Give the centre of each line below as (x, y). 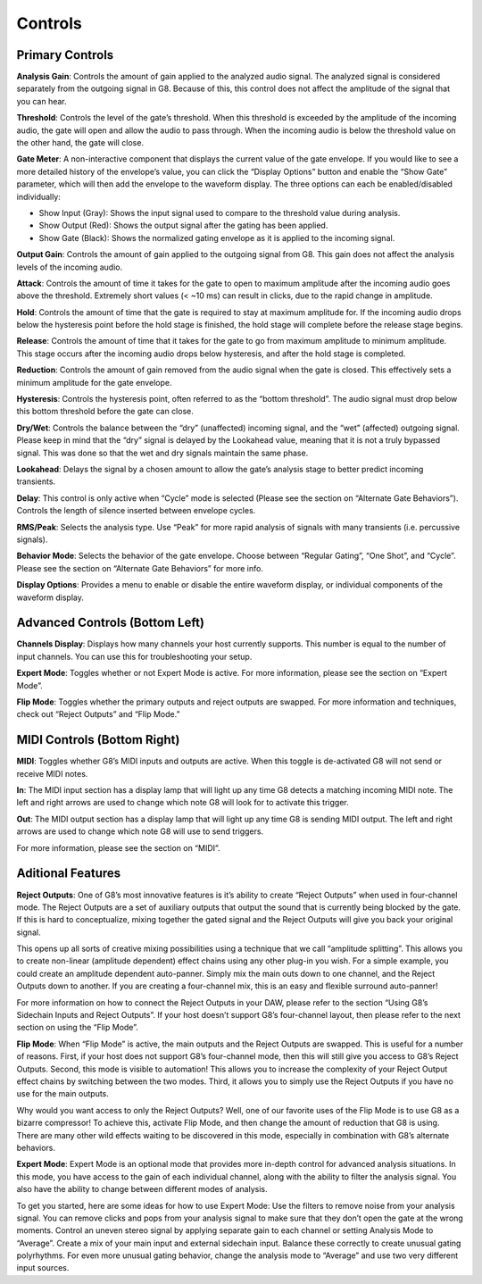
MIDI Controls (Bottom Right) (98, 740)
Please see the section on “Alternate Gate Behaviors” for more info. (140, 568)
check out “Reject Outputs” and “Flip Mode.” (98, 714)
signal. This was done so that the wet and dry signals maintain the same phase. (162, 453)
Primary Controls (65, 55)
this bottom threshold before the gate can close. (105, 412)
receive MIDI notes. (52, 773)
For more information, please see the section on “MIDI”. (118, 847)
